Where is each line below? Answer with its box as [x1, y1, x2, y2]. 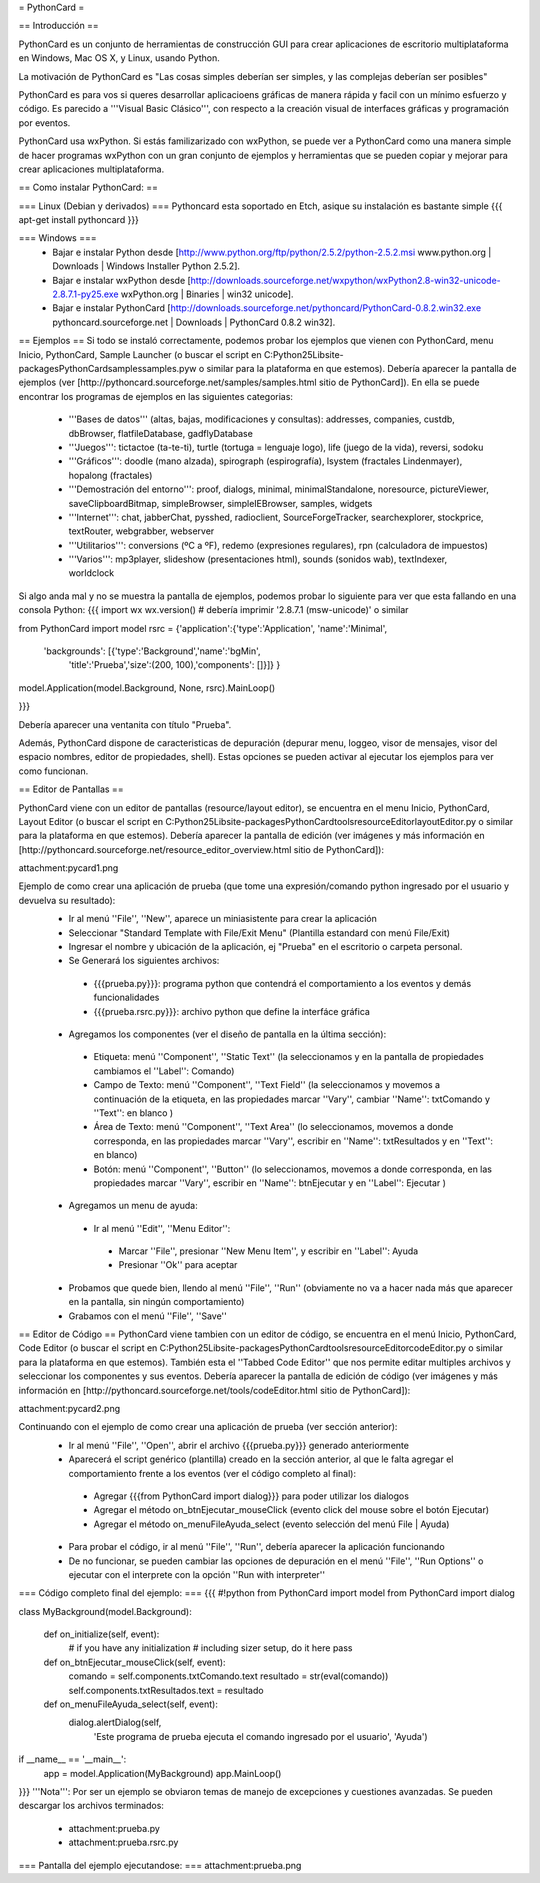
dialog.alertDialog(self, [68, 1716, 162, 1729]
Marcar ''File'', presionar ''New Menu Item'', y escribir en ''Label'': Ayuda [118, 1245, 419, 1257]
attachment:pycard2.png [18, 1402, 121, 1414]
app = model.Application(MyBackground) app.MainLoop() [43, 1767, 282, 1779]
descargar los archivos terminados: [18, 1800, 165, 1812]
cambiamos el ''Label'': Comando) [93, 1065, 235, 1077]
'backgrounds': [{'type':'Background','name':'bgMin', [43, 645, 261, 657]
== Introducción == [18, 20, 99, 32]
